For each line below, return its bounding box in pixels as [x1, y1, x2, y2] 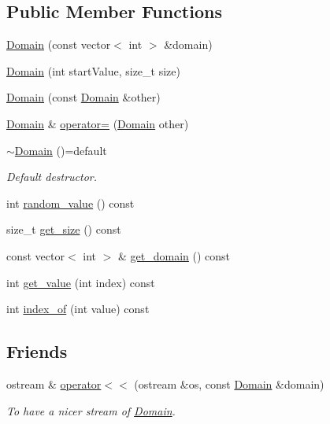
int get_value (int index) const [6, 274, 155, 290]
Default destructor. [6, 168, 98, 185]
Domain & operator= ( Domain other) [6, 115, 189, 131]
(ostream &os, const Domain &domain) [134, 375, 324, 392]
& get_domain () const [118, 247, 231, 264]
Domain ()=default [14, 142, 107, 158]
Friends [6, 339, 68, 363]
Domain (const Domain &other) [6, 89, 161, 105]
